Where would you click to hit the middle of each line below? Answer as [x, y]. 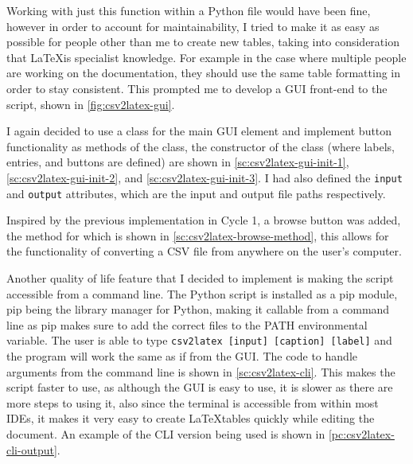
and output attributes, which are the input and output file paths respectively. [196, 193]
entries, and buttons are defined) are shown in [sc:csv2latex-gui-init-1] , [178, 162]
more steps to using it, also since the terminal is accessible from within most [193, 402]
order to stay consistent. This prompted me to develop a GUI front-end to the [197, 88]
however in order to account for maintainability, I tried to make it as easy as [193, 26]
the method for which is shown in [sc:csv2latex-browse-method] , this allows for [198, 235]
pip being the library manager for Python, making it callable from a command [198, 309]
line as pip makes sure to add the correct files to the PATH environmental [187, 324]
